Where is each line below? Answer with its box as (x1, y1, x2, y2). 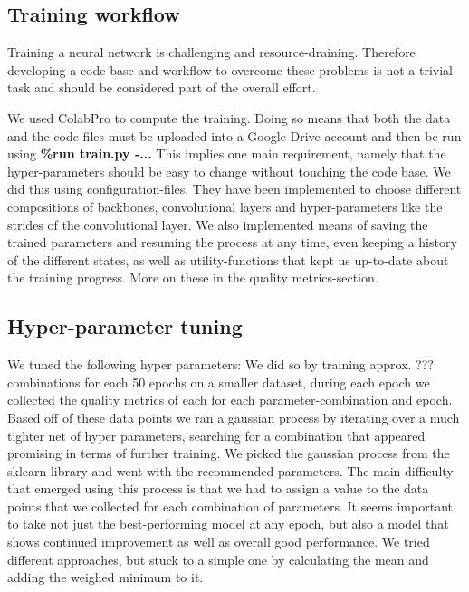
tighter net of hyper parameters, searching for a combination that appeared (7, 425, 426, 444)
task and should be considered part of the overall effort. (7, 78, 316, 97)
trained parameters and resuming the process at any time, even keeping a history (7, 233, 457, 252)
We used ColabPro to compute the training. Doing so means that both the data (7, 108, 451, 127)
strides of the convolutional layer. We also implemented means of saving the (7, 215, 428, 234)
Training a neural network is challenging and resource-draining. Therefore (7, 43, 416, 62)
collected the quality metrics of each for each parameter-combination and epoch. (7, 390, 453, 409)
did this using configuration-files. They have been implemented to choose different (7, 179, 462, 198)
